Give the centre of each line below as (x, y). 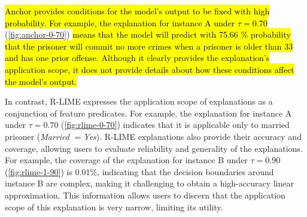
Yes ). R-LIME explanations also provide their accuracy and (192, 136)
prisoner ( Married (37, 136)
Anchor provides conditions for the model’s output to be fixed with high (137, 11)
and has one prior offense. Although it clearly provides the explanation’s (137, 58)
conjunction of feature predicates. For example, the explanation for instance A (148, 113)
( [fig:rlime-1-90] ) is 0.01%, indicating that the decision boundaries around (139, 171)
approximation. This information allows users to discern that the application (145, 195)
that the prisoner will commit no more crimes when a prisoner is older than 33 (149, 46)
